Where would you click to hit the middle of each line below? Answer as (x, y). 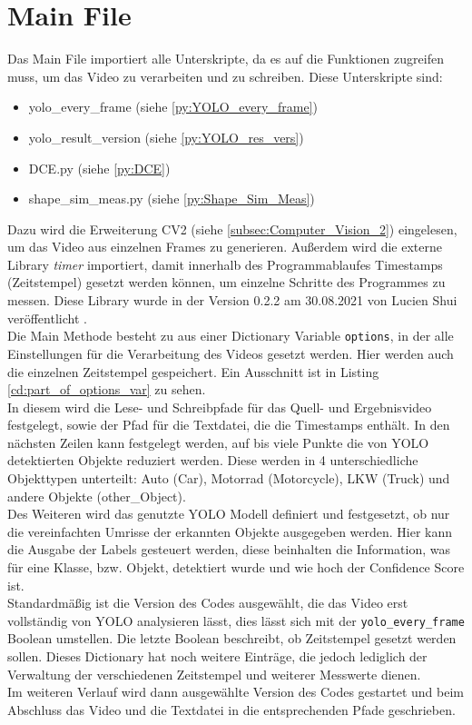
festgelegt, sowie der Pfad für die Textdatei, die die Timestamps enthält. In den (229, 425)
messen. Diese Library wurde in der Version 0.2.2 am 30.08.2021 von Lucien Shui (232, 300)
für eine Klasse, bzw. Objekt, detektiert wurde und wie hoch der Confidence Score (236, 567)
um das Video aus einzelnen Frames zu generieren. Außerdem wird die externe (225, 247)
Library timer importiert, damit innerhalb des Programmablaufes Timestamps (225, 264)
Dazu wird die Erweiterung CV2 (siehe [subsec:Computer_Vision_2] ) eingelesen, (232, 228)
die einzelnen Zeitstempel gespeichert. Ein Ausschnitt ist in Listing (193, 371)
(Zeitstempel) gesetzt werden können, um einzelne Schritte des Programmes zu (226, 282)
